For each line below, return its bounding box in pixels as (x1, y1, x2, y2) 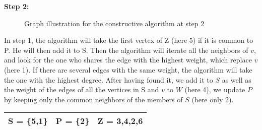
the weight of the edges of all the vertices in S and (4, 84, 159, 95)
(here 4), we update (184, 84, 245, 95)
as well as (222, 74, 251, 85)
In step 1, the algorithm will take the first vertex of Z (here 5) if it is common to (4, 35, 253, 45)
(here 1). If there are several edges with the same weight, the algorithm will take (4, 64, 252, 75)
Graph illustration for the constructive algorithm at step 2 (24, 18, 205, 28)
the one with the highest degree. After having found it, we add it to (4, 74, 213, 85)
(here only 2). (191, 94, 234, 104)
